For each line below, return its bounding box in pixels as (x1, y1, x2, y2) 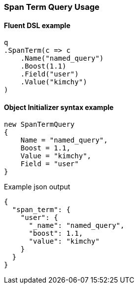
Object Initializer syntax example (4, 103, 114, 111)
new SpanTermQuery (4, 120, 75, 129)
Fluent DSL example (4, 21, 70, 30)
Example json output (4, 182, 70, 191)
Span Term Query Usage (4, 2, 100, 12)
